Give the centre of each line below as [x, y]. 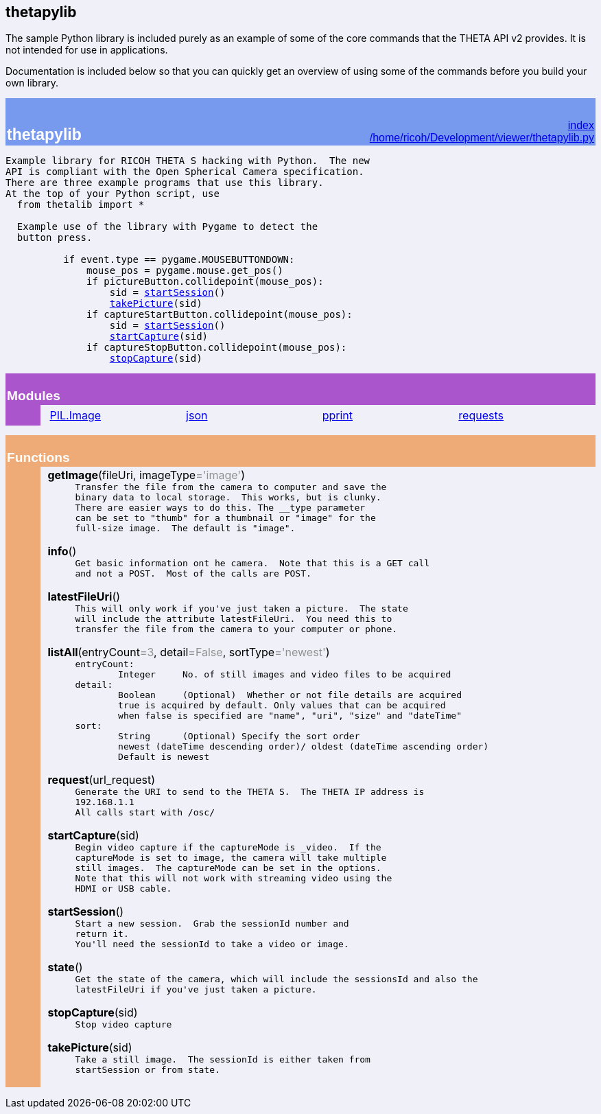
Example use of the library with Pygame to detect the [167, 227]
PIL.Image [75, 416]
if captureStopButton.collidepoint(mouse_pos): [217, 348]
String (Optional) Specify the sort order [239, 736]
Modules [34, 396]
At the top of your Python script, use [113, 194]
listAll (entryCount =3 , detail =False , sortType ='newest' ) [189, 652]
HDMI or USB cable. [123, 889]
